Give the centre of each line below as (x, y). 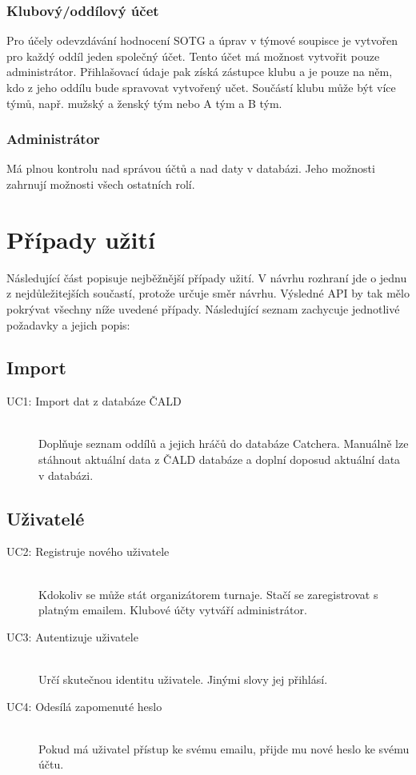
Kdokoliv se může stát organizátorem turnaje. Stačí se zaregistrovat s (208, 594)
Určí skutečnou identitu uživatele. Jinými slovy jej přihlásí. (183, 679)
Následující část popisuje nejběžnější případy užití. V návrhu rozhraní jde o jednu (207, 277)
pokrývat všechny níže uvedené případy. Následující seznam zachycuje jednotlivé (203, 308)
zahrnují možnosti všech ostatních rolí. (101, 184)
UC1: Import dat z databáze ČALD (94, 401)
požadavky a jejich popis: (68, 324)
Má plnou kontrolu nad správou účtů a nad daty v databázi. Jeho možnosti (191, 168)
